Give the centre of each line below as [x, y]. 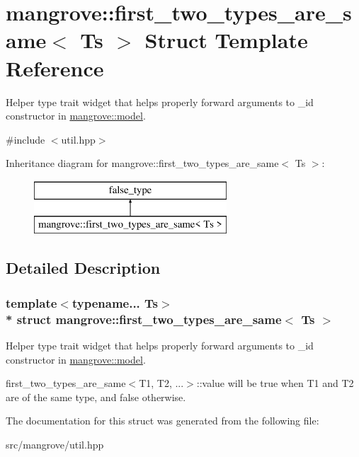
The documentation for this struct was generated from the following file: [163, 421]
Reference [55, 68]
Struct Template [226, 40]
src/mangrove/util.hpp [55, 444]
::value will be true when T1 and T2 [275, 383]
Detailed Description [83, 268]
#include [25, 139]
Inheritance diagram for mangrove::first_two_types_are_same [142, 163]
